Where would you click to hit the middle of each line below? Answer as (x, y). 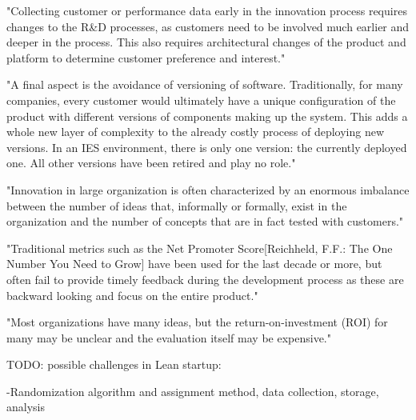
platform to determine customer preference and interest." (146, 57)
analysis (26, 407)
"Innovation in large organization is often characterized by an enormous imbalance (208, 189)
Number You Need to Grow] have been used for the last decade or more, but (194, 264)
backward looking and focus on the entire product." (132, 295)
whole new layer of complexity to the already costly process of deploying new (196, 132)
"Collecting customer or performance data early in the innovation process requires (207, 10)
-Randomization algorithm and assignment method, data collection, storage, (193, 391)
